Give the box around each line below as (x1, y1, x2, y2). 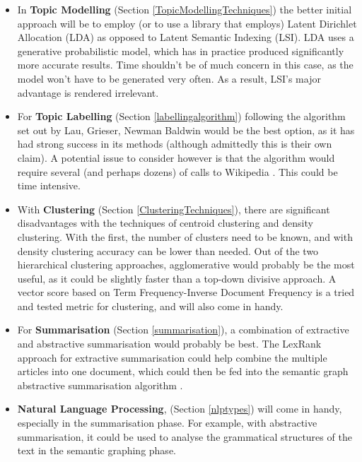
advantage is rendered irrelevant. (17, 85, 159, 100)
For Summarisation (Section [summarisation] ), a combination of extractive (17, 322, 349, 337)
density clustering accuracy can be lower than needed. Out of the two (17, 243, 319, 258)
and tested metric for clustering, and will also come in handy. (17, 298, 284, 313)
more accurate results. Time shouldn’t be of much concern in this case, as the (17, 57, 354, 72)
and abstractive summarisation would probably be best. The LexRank (17, 336, 322, 351)
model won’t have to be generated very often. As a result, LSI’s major (17, 71, 321, 85)
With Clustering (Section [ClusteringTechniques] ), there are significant (17, 201, 330, 216)
